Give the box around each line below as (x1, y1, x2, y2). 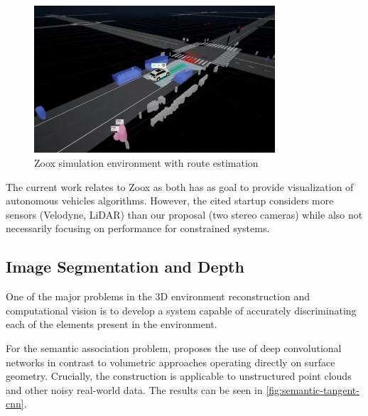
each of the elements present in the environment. (6, 317, 217, 332)
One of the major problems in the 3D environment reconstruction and (6, 289, 310, 304)
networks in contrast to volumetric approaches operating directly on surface (6, 354, 335, 369)
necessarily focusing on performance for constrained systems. (6, 221, 270, 236)
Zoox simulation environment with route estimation (34, 155, 259, 170)
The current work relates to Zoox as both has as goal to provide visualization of (6, 179, 354, 194)
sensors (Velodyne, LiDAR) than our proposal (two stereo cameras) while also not (6, 207, 363, 221)
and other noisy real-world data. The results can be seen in (6, 382, 263, 397)
